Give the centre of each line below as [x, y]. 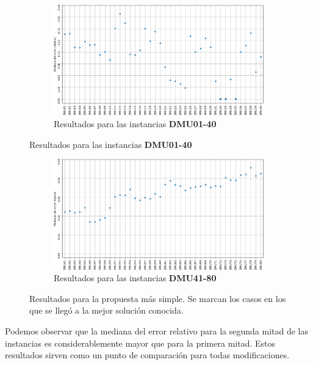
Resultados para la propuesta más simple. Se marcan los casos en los [158, 298]
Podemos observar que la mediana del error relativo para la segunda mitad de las [156, 330]
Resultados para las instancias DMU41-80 [135, 278]
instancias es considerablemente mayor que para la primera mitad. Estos [140, 343]
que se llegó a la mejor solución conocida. [106, 310]
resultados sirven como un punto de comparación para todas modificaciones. [147, 355]
